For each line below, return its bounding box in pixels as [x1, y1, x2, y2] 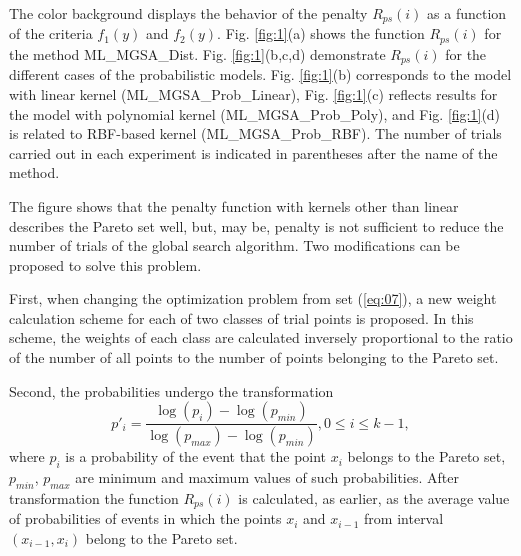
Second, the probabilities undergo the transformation [9, 380, 334, 401]
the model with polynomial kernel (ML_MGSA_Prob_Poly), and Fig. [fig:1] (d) [9, 103, 501, 124]
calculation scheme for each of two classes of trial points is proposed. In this [9, 307, 474, 328]
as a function [427, 3, 507, 23]
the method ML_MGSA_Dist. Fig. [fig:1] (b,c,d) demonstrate [9, 43, 386, 64]
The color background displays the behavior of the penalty [9, 3, 368, 23]
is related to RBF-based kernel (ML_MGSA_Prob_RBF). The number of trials [9, 123, 502, 144]
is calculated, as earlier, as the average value [238, 487, 510, 508]
